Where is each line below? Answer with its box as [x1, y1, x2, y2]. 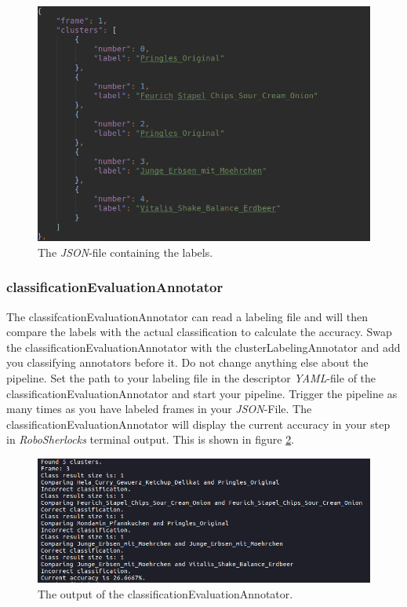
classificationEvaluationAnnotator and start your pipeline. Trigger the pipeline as [6, 385, 398, 401]
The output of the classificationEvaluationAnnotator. [38, 585, 293, 602]
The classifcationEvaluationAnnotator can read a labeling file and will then [6, 308, 368, 324]
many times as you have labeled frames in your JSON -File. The [6, 400, 312, 417]
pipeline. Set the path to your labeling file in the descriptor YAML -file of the [6, 369, 376, 386]
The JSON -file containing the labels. [38, 243, 213, 260]
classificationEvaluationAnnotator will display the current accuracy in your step [6, 415, 391, 432]
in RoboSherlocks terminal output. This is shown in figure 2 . [6, 431, 295, 448]
